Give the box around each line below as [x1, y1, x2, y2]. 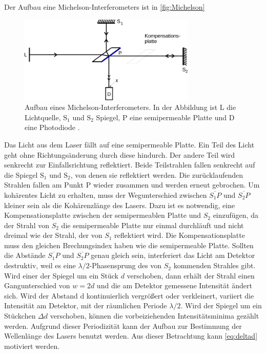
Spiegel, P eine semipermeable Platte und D [96, 112, 235, 122]
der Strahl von [4, 219, 49, 230]
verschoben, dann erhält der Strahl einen [127, 270, 255, 281]
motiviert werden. [4, 340, 60, 351]
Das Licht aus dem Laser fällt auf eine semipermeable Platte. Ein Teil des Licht [4, 139, 255, 150]
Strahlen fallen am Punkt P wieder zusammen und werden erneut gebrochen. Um [4, 179, 260, 190]
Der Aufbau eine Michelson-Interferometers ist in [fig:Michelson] [4, 2, 205, 12]
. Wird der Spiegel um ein [180, 300, 262, 311]
